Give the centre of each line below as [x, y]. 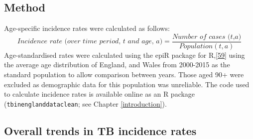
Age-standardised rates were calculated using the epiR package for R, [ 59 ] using [125, 55]
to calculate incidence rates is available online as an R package [100, 94]
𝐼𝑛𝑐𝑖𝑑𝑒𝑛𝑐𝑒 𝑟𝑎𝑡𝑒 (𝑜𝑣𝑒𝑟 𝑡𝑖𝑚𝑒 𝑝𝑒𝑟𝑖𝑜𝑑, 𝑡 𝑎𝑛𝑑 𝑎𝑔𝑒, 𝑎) [90, 42]
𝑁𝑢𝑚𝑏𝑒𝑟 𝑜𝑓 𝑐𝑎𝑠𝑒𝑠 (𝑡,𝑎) [207, 37]
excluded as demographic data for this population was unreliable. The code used [127, 84]
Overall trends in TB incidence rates [100, 130]
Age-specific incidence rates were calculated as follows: [87, 28]
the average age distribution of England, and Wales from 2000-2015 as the [117, 65]
